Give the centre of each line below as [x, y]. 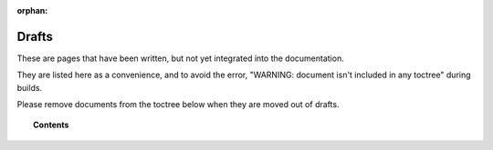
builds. [30, 87]
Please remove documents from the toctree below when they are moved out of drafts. [178, 105]
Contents [51, 125]
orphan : [32, 10]
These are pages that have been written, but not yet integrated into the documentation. [180, 58]
